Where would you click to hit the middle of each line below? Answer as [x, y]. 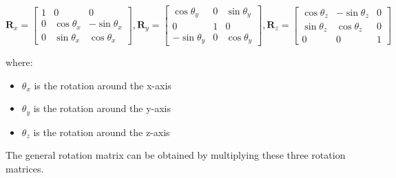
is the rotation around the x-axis [103, 85]
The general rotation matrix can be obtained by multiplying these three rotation [176, 155]
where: [19, 62]
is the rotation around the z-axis [102, 132]
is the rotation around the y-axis [102, 108]
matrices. [25, 168]
